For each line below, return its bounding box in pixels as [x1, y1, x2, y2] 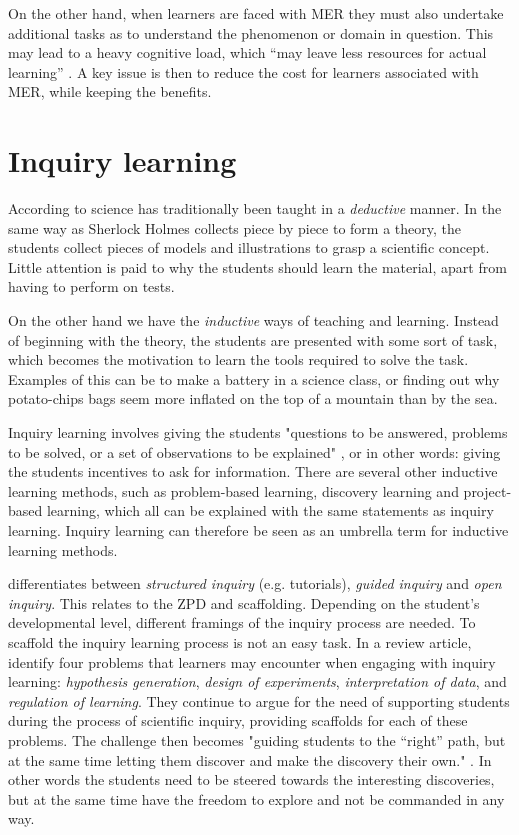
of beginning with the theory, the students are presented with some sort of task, [8, 329, 498, 350]
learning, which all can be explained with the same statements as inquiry [46, 500, 494, 521]
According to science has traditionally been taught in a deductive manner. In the [8, 198, 502, 219]
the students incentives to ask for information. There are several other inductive [8, 461, 498, 482]
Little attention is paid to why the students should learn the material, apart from [8, 256, 507, 277]
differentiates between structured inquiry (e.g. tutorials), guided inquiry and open [8, 573, 502, 594]
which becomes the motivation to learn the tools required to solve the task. [8, 349, 469, 370]
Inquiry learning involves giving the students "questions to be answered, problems [8, 422, 508, 443]
